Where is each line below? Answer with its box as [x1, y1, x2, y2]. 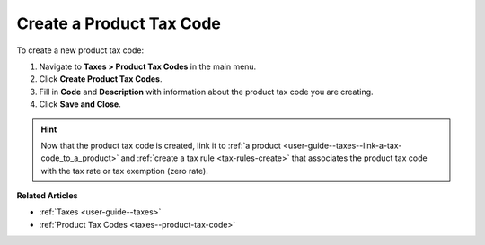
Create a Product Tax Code [16, 13, 222, 33]
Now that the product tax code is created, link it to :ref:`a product [40, 140, 282, 151]
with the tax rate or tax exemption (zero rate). [40, 165, 208, 176]
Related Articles [16, 190, 78, 201]
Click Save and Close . [39, 99, 121, 109]
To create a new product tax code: [16, 45, 145, 56]
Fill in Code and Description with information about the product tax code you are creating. [39, 86, 374, 97]
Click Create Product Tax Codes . [39, 74, 163, 84]
